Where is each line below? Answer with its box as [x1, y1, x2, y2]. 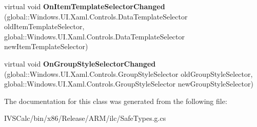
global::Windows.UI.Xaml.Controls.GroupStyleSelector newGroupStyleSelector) [4, 78, 253, 89]
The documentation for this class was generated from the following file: [4, 95, 227, 106]
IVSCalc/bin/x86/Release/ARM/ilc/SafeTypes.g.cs [4, 113, 166, 123]
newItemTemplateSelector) [4, 41, 88, 52]
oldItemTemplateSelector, [4, 21, 85, 32]
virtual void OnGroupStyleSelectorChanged [4, 58, 156, 69]
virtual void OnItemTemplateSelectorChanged [4, 1, 165, 11]
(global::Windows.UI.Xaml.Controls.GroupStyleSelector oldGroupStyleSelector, [4, 68, 253, 79]
